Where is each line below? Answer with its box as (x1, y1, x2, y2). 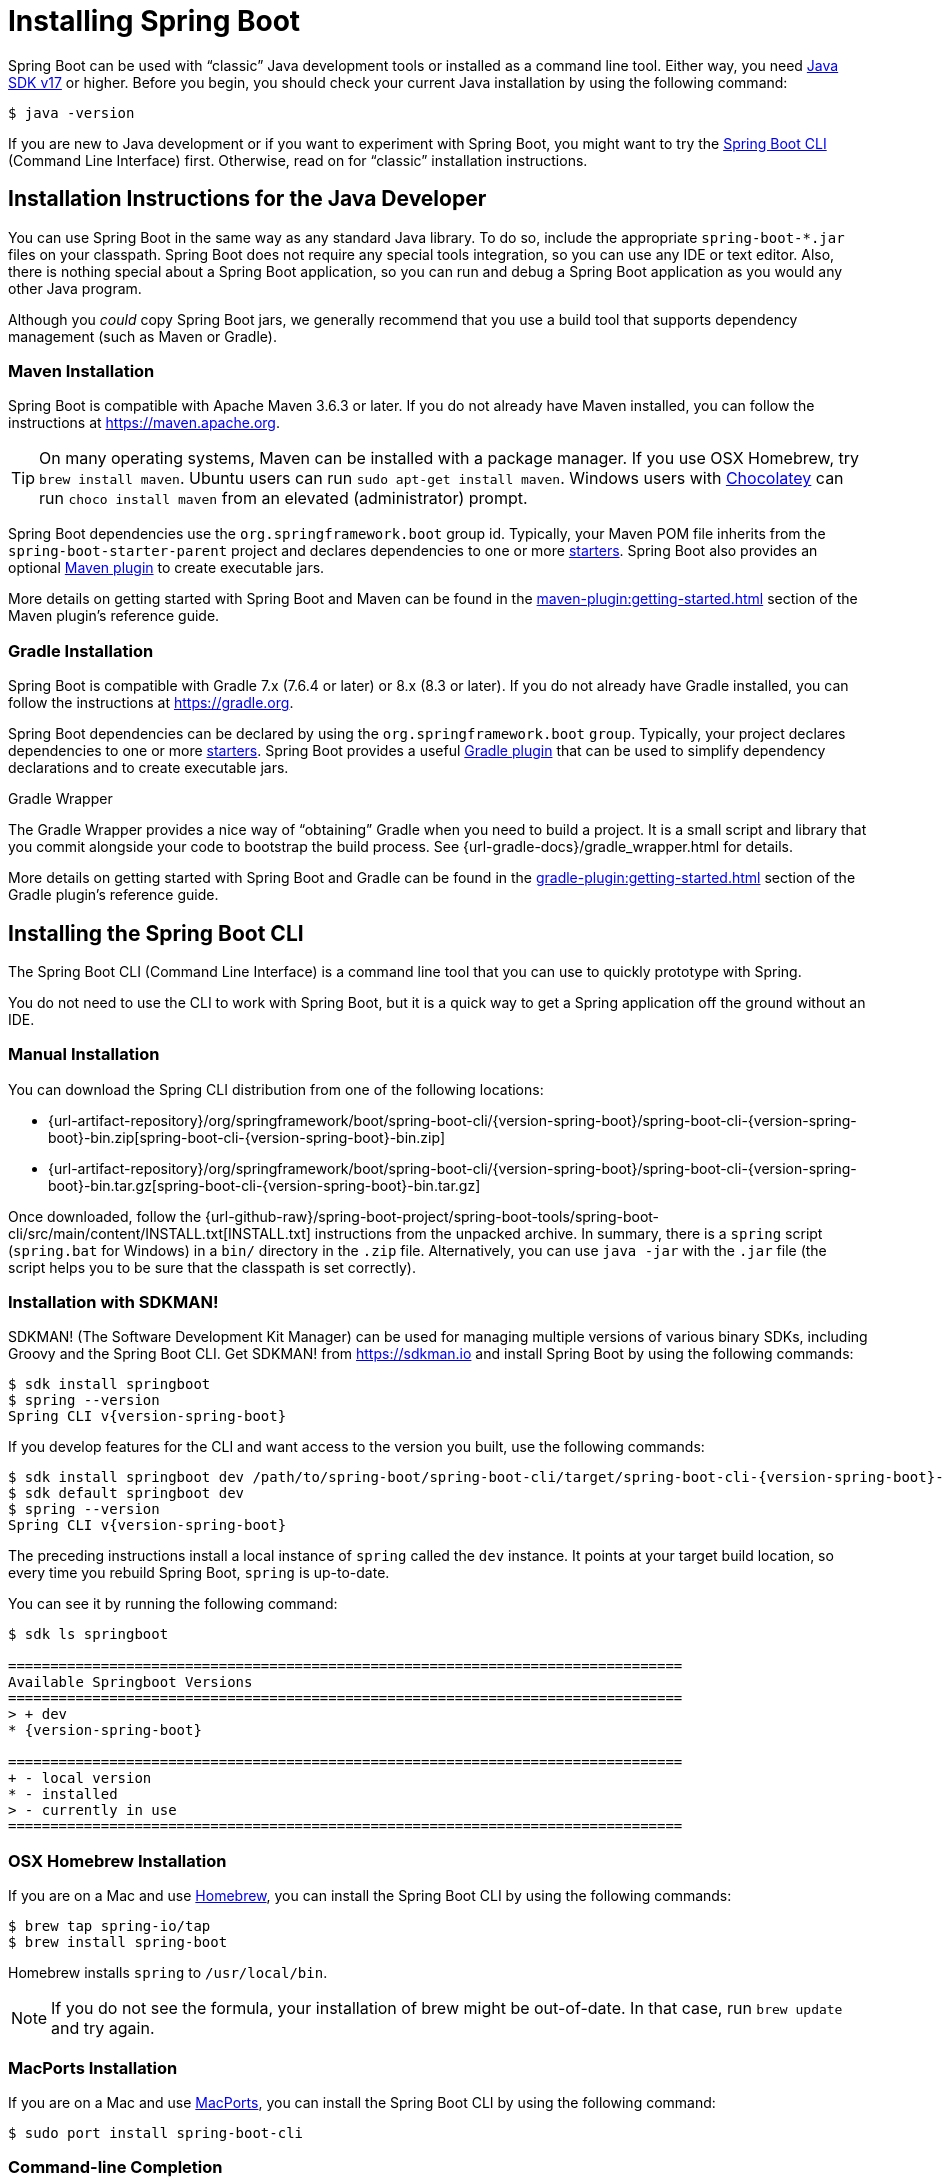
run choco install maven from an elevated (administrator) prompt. (39, 488, 528, 509)
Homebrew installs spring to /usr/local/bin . (8, 1964, 328, 1982)
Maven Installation (8, 360, 155, 381)
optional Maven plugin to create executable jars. (8, 559, 325, 577)
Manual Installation (8, 1044, 160, 1065)
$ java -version (8, 104, 135, 121)
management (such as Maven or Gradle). (8, 327, 277, 345)
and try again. (51, 2018, 155, 2039)
